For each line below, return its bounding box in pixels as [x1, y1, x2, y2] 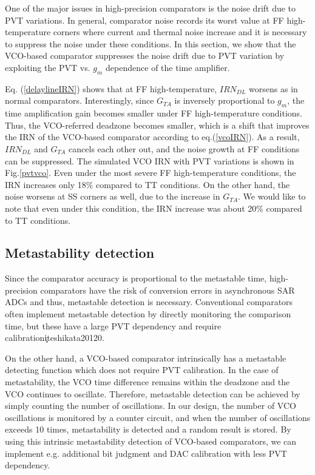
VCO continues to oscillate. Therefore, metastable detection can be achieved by [5, 387, 300, 400]
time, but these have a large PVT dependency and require [5, 319, 222, 332]
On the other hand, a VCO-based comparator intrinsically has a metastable [5, 351, 286, 364]
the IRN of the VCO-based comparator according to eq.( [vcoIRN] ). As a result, [5, 130, 300, 143]
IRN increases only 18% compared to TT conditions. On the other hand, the [5, 178, 290, 190]
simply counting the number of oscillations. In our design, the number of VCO [5, 399, 296, 412]
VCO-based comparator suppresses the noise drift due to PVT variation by [5, 49, 285, 62]
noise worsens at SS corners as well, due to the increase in [5, 190, 220, 203]
